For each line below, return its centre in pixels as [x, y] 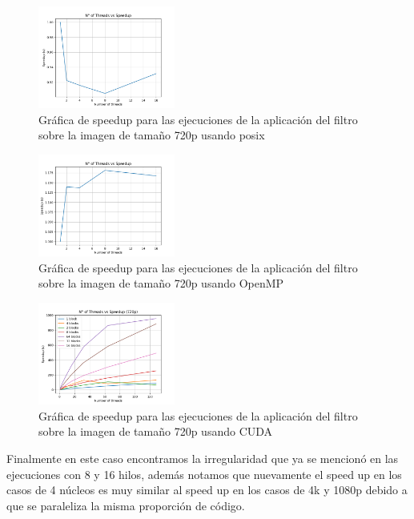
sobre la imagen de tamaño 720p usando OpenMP [161, 283]
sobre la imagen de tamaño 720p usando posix [152, 135]
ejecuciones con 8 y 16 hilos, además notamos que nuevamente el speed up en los [204, 474]
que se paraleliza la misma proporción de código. [126, 505]
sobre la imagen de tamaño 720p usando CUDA [156, 431]
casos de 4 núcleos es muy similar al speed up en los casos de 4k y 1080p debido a [207, 490]
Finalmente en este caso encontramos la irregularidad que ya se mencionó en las [203, 458]
